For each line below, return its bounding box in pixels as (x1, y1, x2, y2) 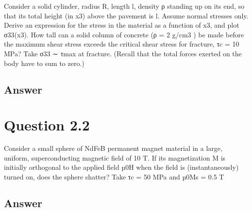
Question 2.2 (4, 115, 90, 135)
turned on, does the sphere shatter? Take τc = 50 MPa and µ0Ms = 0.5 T (4, 171, 224, 181)
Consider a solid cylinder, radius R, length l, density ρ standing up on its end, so (4, 1, 245, 11)
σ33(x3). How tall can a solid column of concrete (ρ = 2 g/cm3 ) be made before (4, 29, 244, 39)
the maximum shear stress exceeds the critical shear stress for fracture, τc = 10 (4, 39, 239, 49)
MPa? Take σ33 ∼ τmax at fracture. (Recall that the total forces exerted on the (4, 48, 242, 58)
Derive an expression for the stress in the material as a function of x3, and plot (4, 20, 239, 30)
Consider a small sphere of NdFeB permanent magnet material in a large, (4, 143, 222, 153)
